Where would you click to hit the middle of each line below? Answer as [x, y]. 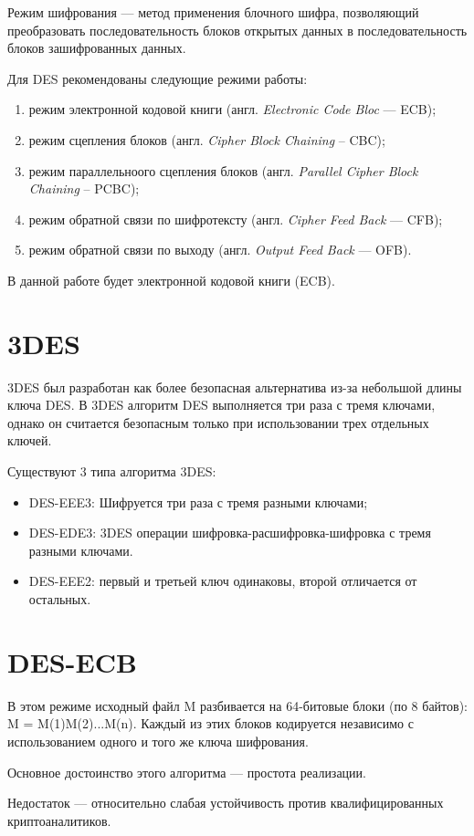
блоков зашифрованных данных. [97, 48]
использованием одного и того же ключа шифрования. [158, 741]
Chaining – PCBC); [84, 188]
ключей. [30, 440]
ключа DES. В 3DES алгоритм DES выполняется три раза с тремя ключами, [221, 405]
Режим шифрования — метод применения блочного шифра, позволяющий [213, 12]
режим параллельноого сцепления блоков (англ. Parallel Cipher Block [223, 170]
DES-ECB [72, 661]
